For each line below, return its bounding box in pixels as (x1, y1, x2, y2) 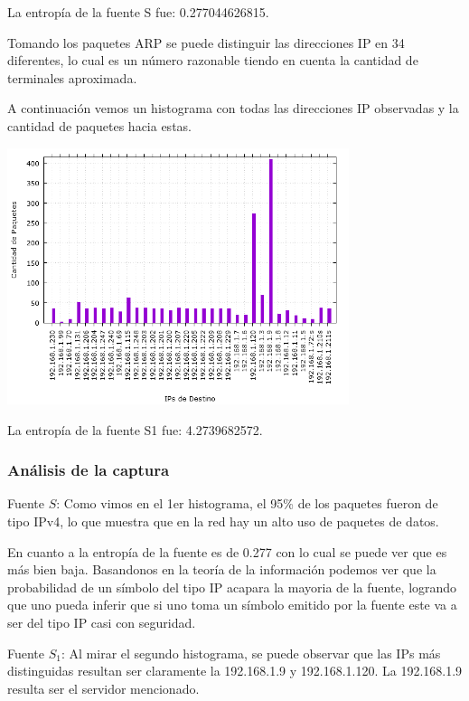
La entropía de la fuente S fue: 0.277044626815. (7, 3, 269, 21)
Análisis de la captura (7, 459, 170, 481)
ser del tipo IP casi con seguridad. (7, 613, 196, 632)
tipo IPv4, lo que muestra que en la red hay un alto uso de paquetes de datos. (7, 512, 439, 531)
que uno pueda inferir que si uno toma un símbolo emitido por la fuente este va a (7, 595, 457, 614)
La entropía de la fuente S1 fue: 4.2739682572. (7, 420, 263, 439)
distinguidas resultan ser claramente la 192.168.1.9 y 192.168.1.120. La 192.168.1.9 (7, 661, 463, 680)
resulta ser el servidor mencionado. (7, 678, 200, 697)
